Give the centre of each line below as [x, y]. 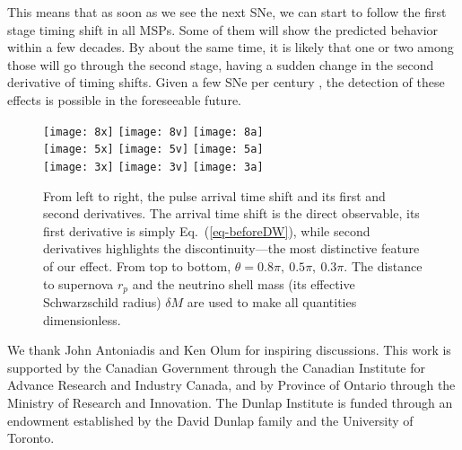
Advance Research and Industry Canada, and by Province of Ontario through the [231, 385]
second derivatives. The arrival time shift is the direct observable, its [231, 213]
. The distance [383, 265]
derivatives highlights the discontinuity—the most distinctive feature [231, 248]
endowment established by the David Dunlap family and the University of [210, 420]
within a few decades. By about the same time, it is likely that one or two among [231, 47]
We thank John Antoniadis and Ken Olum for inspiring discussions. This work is [229, 350]
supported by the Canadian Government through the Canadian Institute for [216, 367]
